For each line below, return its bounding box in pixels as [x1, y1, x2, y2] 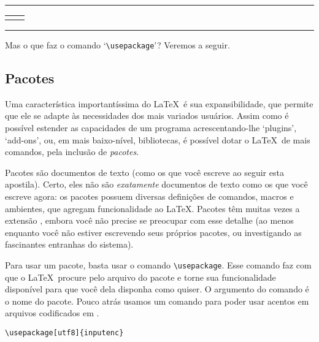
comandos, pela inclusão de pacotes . [5, 145, 139, 158]
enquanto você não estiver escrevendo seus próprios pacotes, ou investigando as [5, 226, 302, 238]
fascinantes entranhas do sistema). [5, 238, 134, 251]
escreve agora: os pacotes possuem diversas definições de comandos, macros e [5, 190, 294, 203]
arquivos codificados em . [5, 306, 99, 319]
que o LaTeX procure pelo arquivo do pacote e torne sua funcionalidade [5, 270, 276, 283]
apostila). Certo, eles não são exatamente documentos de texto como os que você [5, 178, 308, 191]
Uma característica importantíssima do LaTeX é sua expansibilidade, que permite [5, 97, 313, 110]
